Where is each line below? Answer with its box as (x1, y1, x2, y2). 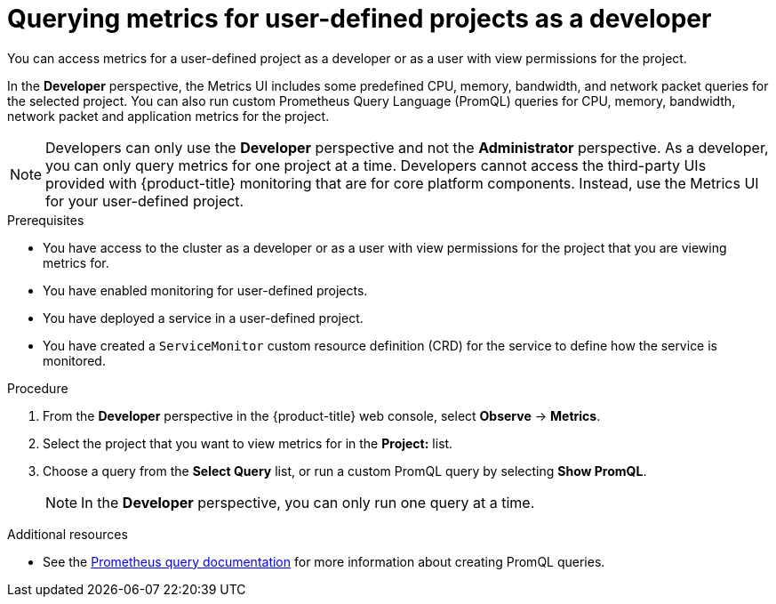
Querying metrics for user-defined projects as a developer (7, 4, 712, 34)
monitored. (43, 352, 106, 368)
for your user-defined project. (45, 191, 244, 210)
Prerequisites (7, 212, 84, 228)
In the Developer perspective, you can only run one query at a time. (81, 493, 535, 511)
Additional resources (7, 526, 128, 542)
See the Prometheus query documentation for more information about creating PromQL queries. (43, 553, 605, 569)
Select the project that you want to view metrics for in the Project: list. (43, 435, 453, 451)
